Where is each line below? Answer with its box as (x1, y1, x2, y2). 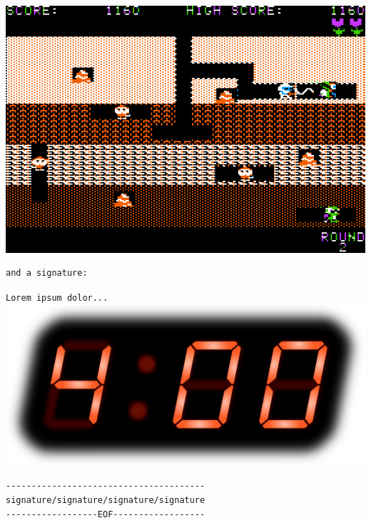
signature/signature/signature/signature (6, 495, 205, 506)
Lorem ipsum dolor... (6, 292, 108, 303)
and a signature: (6, 268, 88, 279)
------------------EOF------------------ (6, 509, 205, 519)
